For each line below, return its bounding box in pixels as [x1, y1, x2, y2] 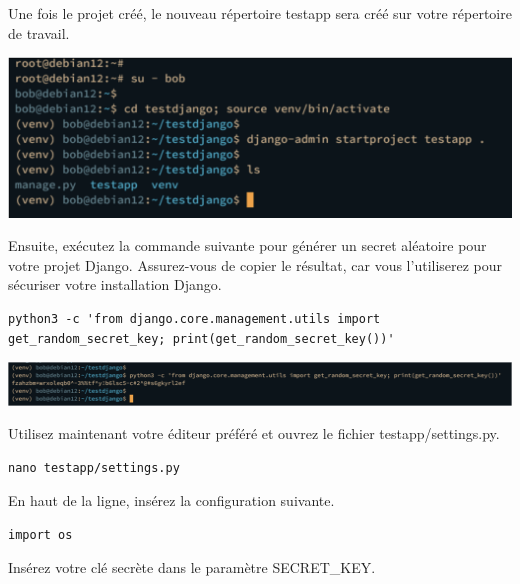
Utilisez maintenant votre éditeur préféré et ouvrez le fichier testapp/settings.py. [8, 423, 500, 444]
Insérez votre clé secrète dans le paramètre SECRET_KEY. [8, 557, 376, 578]
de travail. [8, 22, 70, 43]
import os [8, 527, 73, 542]
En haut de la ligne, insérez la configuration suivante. [8, 490, 335, 511]
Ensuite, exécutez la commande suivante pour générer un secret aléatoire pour [8, 235, 487, 256]
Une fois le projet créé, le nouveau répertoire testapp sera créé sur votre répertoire [8, 3, 512, 23]
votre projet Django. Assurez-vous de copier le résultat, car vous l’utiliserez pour [8, 254, 503, 275]
